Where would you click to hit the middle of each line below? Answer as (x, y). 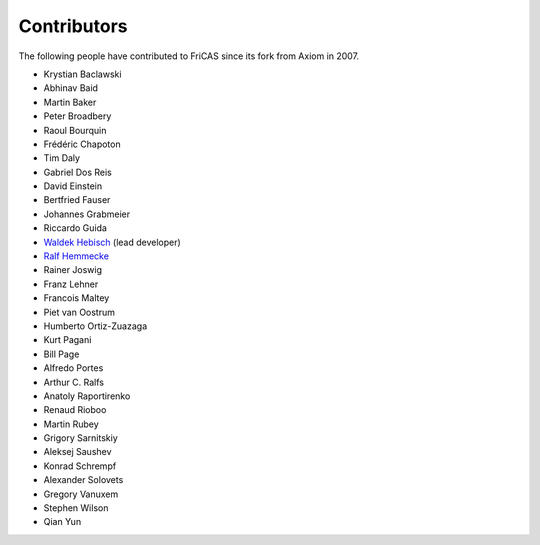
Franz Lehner (71, 284)
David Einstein (73, 186)
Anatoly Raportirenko (87, 396)
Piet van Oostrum (79, 312)
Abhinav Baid (71, 88)
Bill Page (61, 354)
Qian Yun (62, 522)
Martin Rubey (71, 424)
